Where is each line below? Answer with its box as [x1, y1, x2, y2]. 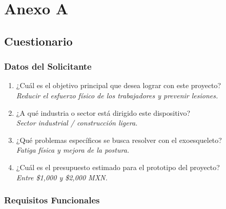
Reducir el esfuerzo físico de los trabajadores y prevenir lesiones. [16, 90, 218, 100]
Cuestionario [4, 33, 73, 49]
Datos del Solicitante [4, 60, 92, 73]
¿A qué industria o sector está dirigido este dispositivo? [16, 107, 191, 118]
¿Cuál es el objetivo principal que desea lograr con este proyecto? [16, 80, 221, 91]
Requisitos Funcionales [4, 194, 100, 206]
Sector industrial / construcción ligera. [16, 117, 138, 128]
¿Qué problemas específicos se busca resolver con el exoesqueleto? [16, 134, 222, 145]
